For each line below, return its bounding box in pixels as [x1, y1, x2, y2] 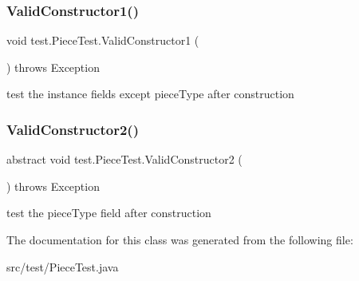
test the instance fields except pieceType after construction [6, 85, 294, 102]
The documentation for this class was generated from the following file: [6, 232, 353, 247]
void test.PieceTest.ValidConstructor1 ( [6, 32, 199, 49]
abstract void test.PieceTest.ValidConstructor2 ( [6, 151, 243, 168]
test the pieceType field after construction [6, 204, 211, 221]
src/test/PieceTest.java [6, 258, 119, 275]
